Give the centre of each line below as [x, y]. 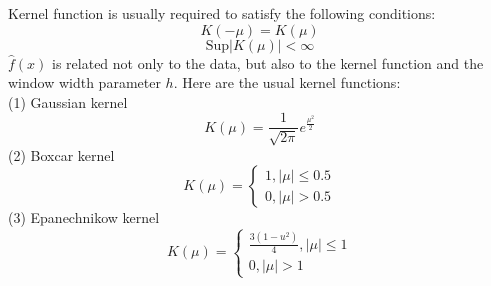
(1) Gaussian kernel [68, 101]
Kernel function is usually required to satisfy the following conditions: [222, 13]
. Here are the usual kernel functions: [287, 82]
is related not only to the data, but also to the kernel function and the [268, 62]
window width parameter [84, 82]
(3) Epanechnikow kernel [84, 217]
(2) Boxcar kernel [61, 154]
